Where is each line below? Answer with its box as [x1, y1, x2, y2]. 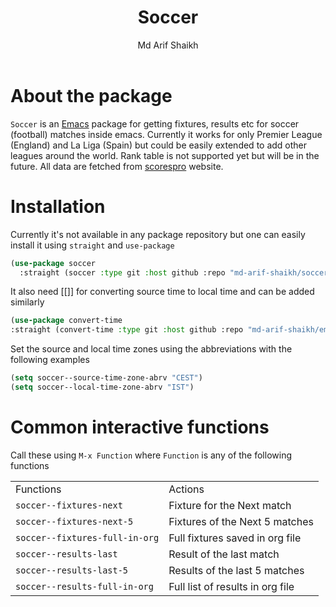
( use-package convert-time [10, 316, 123, 326]
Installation [10, 195, 106, 218]
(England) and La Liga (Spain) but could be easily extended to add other [10, 139, 308, 151]
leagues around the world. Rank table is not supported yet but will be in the [10, 149, 320, 161]
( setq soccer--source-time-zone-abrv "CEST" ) [10, 373, 203, 383]
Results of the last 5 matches [168, 563, 305, 577]
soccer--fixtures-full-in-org [15, 532, 160, 543]
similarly [10, 296, 45, 308]
